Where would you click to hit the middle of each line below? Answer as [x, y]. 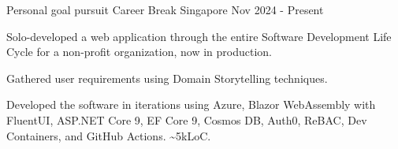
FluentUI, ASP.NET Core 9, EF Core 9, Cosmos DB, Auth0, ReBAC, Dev [187, 119]
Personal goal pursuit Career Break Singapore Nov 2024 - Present [165, 9]
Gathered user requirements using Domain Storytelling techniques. [167, 78]
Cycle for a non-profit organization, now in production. [139, 52]
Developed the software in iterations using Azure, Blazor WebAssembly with [191, 104]
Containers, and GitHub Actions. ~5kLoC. [109, 135]
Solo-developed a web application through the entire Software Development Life [199, 36]
